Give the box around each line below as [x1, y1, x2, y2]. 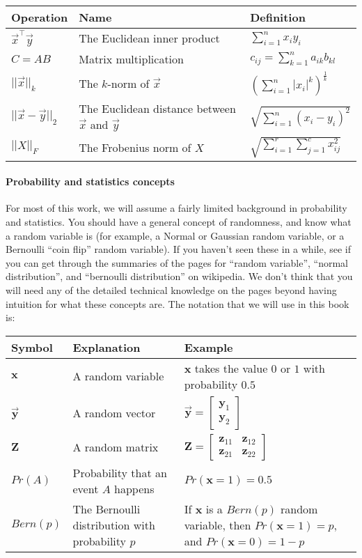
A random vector [72, 405, 156, 421]
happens [114, 480, 155, 497]
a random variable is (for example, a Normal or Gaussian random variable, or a [6, 228, 345, 242]
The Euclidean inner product [79, 30, 220, 47]
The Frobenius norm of [79, 139, 191, 155]
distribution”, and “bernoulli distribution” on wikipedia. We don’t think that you [6, 269, 353, 284]
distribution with [72, 516, 155, 533]
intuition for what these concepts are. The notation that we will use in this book [6, 296, 349, 311]
